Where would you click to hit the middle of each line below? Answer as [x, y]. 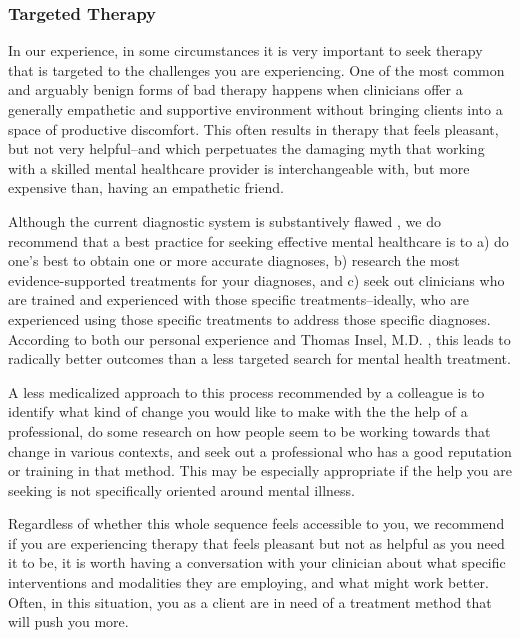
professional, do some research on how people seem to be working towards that [249, 430]
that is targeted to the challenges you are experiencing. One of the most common [256, 69]
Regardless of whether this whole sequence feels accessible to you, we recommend [256, 523]
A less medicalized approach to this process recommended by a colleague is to [246, 391]
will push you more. [68, 621]
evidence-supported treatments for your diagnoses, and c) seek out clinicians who [256, 279]
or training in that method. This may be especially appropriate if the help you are [260, 470]
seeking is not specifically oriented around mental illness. [181, 489]
